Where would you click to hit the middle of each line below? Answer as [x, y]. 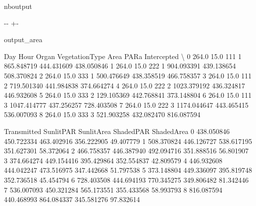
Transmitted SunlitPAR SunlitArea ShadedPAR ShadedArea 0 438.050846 [117, 131]
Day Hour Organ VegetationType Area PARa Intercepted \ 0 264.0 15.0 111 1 [123, 56]
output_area [23, 39]
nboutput [18, 6]
